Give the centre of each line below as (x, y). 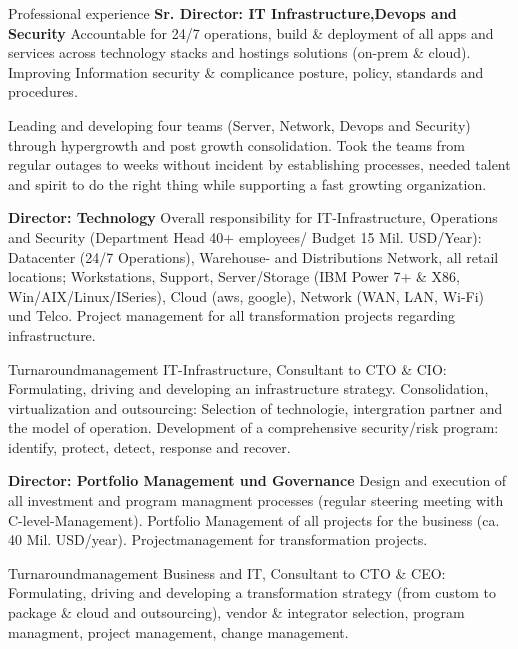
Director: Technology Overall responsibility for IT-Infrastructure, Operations (253, 217)
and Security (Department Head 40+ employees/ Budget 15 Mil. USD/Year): (245, 236)
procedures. (43, 91)
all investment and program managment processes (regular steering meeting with (256, 500)
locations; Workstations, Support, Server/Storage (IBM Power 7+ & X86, (234, 276)
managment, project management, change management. (178, 631)
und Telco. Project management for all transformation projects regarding (232, 315)
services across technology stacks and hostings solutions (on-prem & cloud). (239, 52)
